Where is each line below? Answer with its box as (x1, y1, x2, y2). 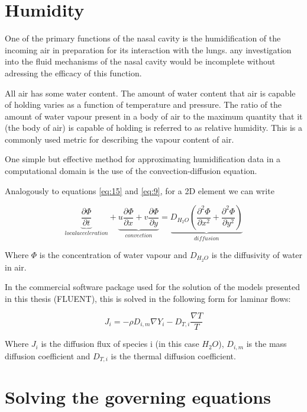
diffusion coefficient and (5, 349, 91, 362)
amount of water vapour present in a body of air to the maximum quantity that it (5, 110, 303, 122)
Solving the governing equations (5, 385, 271, 409)
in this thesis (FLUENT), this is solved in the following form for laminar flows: (5, 292, 291, 304)
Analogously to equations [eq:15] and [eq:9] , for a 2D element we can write (5, 184, 274, 197)
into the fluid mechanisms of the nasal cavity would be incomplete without (5, 55, 276, 67)
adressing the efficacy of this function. (5, 66, 142, 79)
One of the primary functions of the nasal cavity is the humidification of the (5, 32, 281, 44)
